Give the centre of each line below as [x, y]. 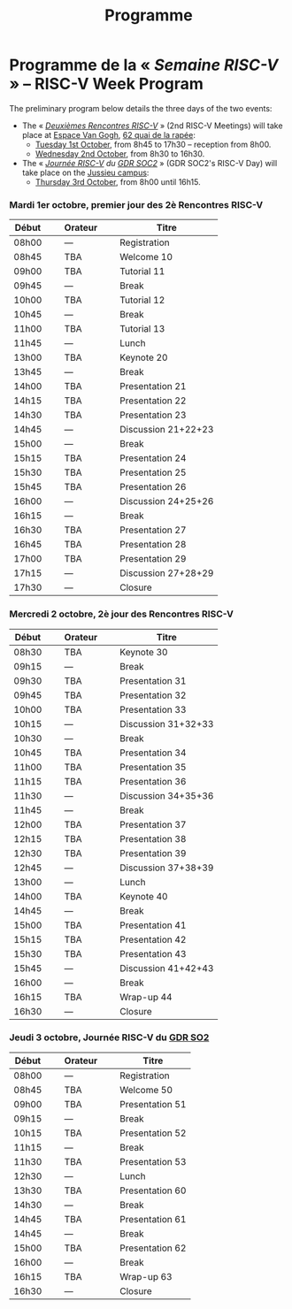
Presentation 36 [153, 781]
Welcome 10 [146, 257]
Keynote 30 [143, 652]
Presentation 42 [153, 939]
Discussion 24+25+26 [166, 501]
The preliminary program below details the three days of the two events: [141, 108]
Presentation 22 [153, 401]
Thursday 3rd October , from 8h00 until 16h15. [118, 181]
